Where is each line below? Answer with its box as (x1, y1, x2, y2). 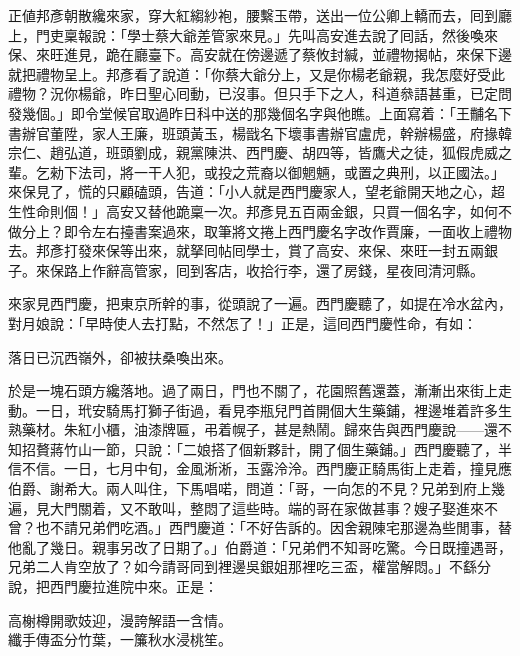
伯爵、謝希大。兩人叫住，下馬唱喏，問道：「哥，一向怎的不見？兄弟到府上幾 (8, 478, 505, 499)
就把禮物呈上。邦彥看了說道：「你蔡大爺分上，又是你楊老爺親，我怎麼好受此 (8, 63, 505, 84)
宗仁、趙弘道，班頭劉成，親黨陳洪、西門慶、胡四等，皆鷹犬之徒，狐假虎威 (8, 142, 498, 163)
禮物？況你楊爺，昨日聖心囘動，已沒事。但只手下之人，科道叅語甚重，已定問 (8, 83, 512, 104)
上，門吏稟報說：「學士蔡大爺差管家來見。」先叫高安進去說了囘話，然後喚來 (8, 24, 498, 45)
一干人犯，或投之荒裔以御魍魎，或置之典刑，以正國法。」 (133, 161, 505, 182)
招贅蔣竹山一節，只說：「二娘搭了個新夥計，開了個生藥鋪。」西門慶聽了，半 (21, 438, 512, 459)
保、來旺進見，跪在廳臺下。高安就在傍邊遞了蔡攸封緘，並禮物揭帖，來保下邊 (8, 44, 512, 65)
